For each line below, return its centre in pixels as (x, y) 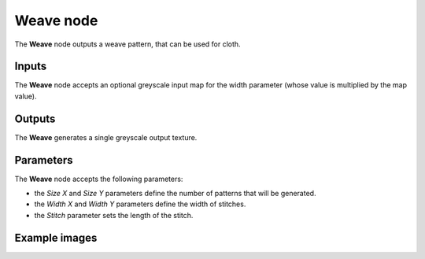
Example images (56, 237)
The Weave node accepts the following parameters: (99, 179)
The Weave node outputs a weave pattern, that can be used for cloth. (128, 44)
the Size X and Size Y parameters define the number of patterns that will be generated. (175, 194)
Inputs (31, 67)
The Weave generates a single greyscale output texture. (106, 137)
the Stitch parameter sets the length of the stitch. (114, 215)
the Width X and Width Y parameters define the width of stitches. (140, 204)
